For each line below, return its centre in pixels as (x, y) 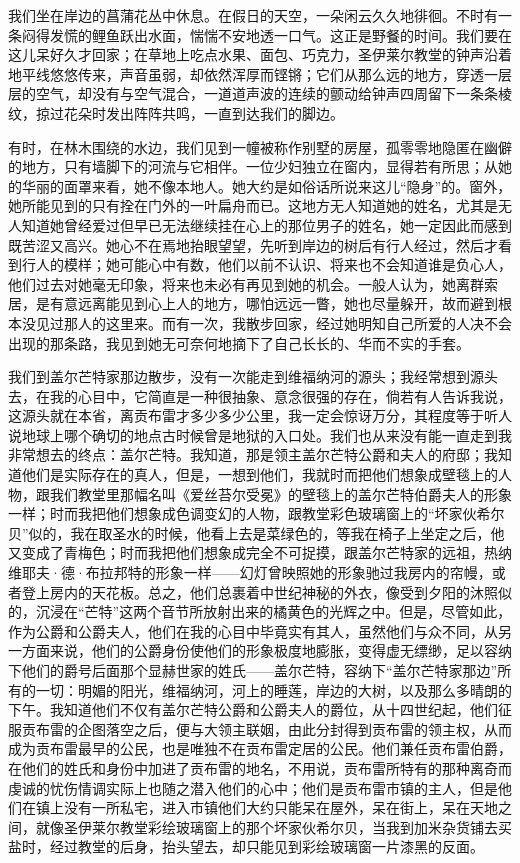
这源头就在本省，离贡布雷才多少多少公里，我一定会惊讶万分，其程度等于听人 (260, 415)
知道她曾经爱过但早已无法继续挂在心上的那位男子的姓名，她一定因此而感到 (266, 224)
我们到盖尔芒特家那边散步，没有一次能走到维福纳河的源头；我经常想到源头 (253, 376)
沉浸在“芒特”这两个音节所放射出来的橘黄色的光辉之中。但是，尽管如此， (273, 611)
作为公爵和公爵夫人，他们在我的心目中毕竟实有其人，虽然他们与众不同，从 (253, 630)
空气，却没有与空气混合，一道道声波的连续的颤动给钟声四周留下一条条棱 (273, 93)
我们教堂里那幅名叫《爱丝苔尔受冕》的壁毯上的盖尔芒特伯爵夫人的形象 (280, 493)
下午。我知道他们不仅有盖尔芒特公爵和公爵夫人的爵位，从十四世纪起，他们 (253, 709)
